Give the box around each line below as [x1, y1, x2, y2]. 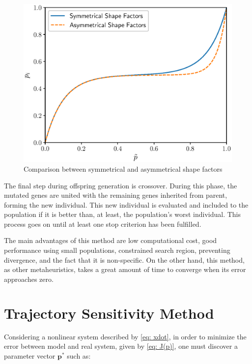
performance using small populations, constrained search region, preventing [4, 245, 230, 255]
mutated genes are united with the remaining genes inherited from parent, [4, 190, 227, 200]
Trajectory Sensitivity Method [4, 303, 214, 323]
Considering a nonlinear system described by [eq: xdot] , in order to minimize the [4, 331, 247, 341]
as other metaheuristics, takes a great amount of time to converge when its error [4, 264, 246, 274]
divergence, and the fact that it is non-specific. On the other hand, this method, [4, 254, 245, 265]
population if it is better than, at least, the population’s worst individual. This [4, 209, 241, 219]
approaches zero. [4, 273, 54, 284]
